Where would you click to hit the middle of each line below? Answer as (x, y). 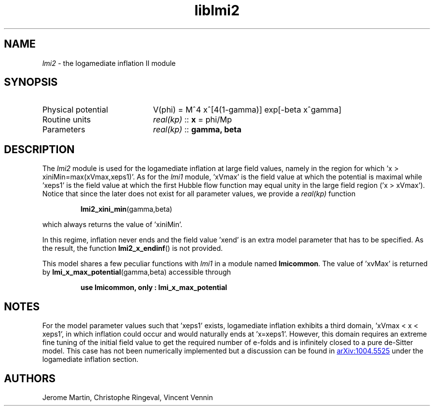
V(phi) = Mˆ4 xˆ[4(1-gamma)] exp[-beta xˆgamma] (247, 110)
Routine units (67, 120)
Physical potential (75, 110)
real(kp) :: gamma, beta (197, 130)
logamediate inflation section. (90, 359)
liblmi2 (217, 10)
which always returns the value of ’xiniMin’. (112, 225)
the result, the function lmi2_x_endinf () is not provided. (133, 248)
